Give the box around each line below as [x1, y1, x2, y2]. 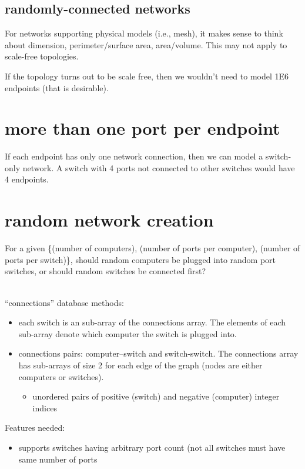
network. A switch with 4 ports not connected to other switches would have [22, 161, 295, 174]
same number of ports [18, 453, 98, 465]
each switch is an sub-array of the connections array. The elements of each [18, 316, 286, 328]
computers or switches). [18, 370, 104, 382]
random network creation [5, 208, 214, 232]
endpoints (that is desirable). [5, 81, 109, 94]
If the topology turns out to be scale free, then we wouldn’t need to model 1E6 [5, 69, 289, 82]
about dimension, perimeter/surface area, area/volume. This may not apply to [5, 38, 287, 51]
